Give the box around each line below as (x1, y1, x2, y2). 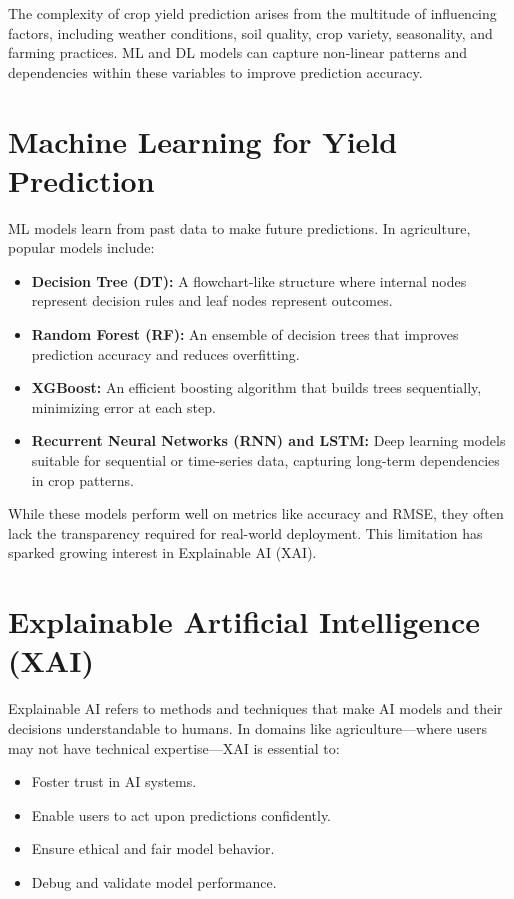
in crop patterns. (31, 469, 134, 490)
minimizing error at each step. (31, 396, 216, 417)
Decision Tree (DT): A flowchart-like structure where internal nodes (31, 270, 467, 291)
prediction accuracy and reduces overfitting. (31, 343, 300, 364)
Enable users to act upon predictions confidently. (31, 804, 332, 825)
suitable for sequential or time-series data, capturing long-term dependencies (31, 450, 500, 471)
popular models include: (8, 237, 155, 258)
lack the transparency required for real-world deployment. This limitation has (8, 522, 483, 543)
